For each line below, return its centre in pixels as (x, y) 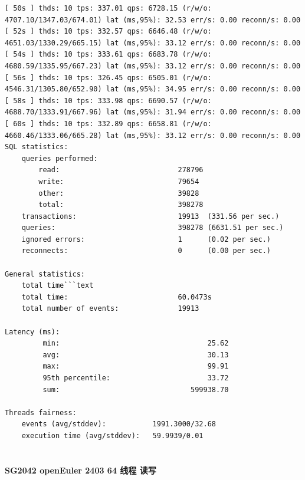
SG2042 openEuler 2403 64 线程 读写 (81, 470)
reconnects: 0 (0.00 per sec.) (146, 251)
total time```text (58, 286)
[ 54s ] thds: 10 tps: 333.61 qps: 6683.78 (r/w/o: (108, 55)
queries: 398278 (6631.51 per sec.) (152, 228)
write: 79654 (119, 181)
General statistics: (45, 274)
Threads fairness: (41, 412)
